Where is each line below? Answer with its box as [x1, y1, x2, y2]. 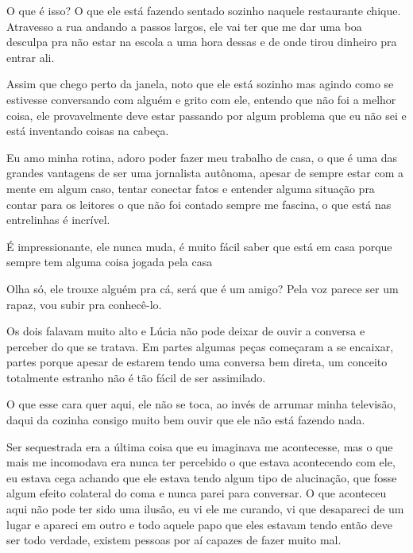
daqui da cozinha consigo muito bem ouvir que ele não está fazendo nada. [6, 412, 365, 428]
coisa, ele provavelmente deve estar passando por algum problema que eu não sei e [6, 106, 407, 123]
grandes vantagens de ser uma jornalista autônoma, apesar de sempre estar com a [6, 164, 404, 181]
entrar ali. [6, 48, 55, 65]
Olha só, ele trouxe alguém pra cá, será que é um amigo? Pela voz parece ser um [6, 280, 399, 296]
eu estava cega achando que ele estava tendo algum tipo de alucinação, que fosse [6, 469, 397, 485]
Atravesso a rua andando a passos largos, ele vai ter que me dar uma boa [6, 17, 362, 34]
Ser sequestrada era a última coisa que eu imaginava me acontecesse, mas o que [6, 438, 393, 454]
